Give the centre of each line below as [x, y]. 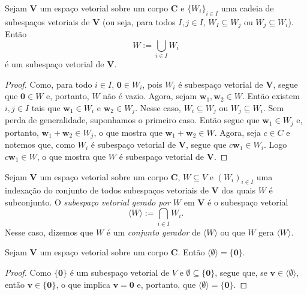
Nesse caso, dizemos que [49, 232]
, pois [152, 84]
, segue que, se [241, 272]
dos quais [238, 190]
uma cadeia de [247, 8]
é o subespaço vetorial [248, 202]
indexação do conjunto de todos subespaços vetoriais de [107, 190]
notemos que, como [40, 144]
